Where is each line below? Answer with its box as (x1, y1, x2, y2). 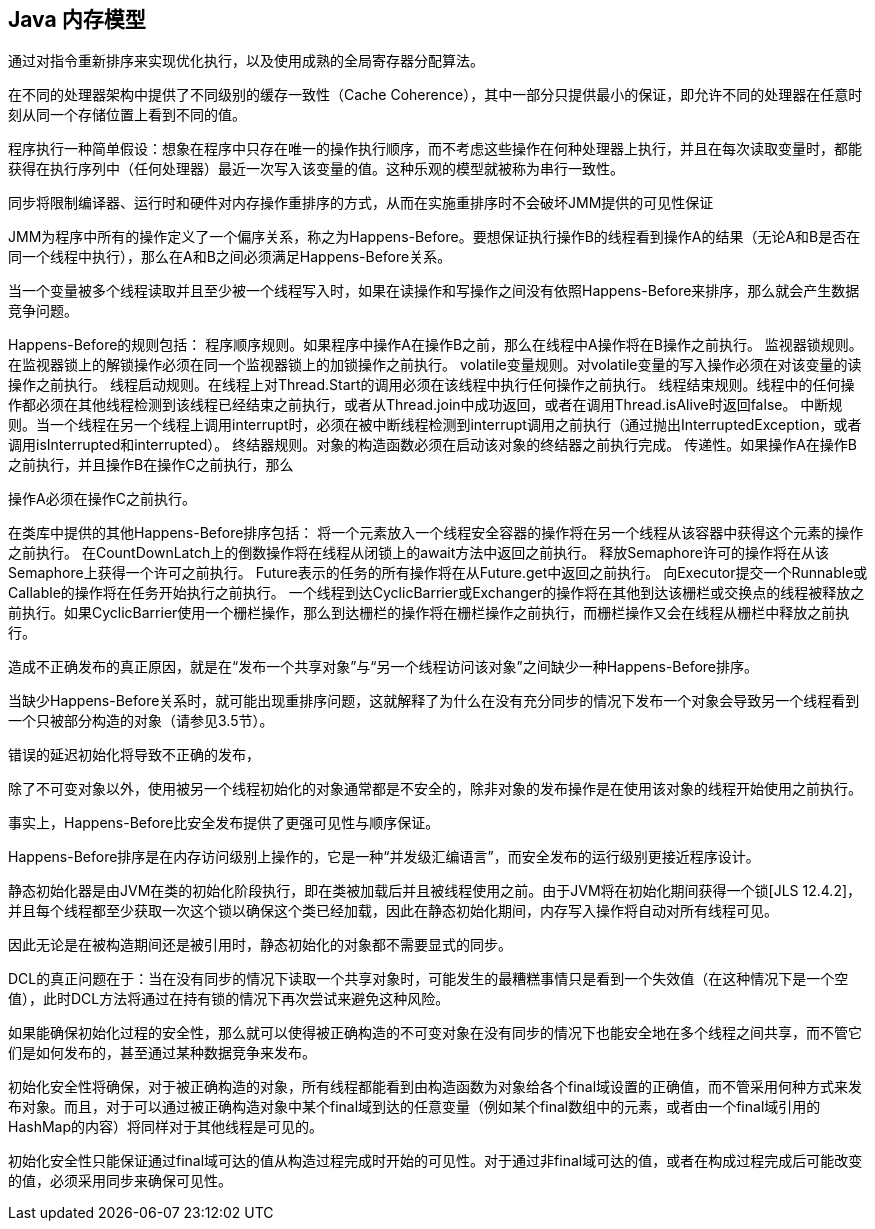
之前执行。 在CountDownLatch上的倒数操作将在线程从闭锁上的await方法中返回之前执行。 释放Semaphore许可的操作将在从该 (8, 544, 829, 562)
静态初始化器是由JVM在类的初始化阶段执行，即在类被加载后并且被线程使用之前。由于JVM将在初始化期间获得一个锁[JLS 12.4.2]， (8, 882, 862, 900)
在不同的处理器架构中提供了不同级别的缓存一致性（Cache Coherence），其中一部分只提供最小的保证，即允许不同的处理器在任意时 (8, 86, 863, 104)
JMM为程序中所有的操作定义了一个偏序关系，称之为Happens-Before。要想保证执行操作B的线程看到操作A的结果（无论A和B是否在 (8, 228, 861, 246)
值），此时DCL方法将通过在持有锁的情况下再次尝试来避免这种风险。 (8, 990, 450, 1008)
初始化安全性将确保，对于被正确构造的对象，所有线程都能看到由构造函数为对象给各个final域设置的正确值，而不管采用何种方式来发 (8, 1078, 863, 1096)
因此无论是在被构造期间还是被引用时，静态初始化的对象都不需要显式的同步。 (8, 936, 512, 954)
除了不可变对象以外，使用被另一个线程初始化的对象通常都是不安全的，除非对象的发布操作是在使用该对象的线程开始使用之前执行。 (8, 780, 862, 798)
